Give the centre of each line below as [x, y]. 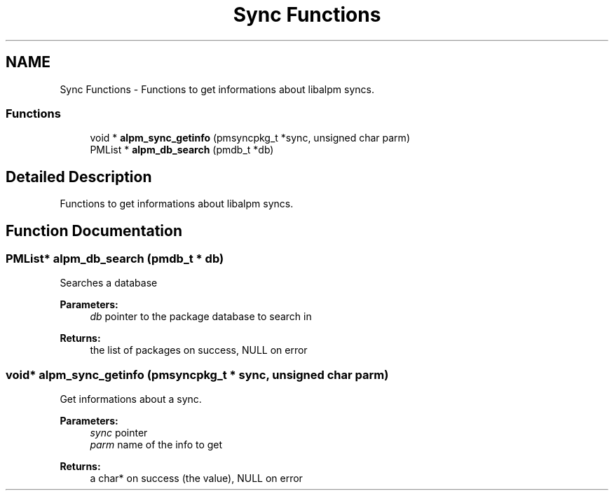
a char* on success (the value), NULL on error [196, 478]
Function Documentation [94, 230]
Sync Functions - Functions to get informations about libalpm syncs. [217, 89]
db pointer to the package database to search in [201, 317]
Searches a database [109, 283]
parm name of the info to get [156, 445]
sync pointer [119, 433]
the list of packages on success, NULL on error [199, 350]
